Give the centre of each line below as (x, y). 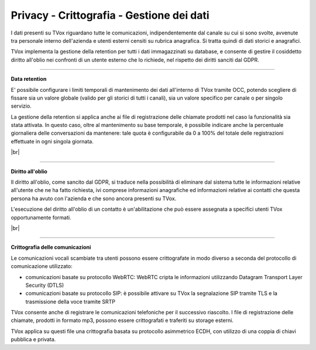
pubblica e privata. (33, 339)
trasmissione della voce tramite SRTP (70, 301)
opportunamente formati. (41, 217)
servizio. (21, 106)
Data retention (29, 79)
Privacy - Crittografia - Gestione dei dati (110, 15)
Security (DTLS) (45, 285)
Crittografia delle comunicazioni (51, 247)
